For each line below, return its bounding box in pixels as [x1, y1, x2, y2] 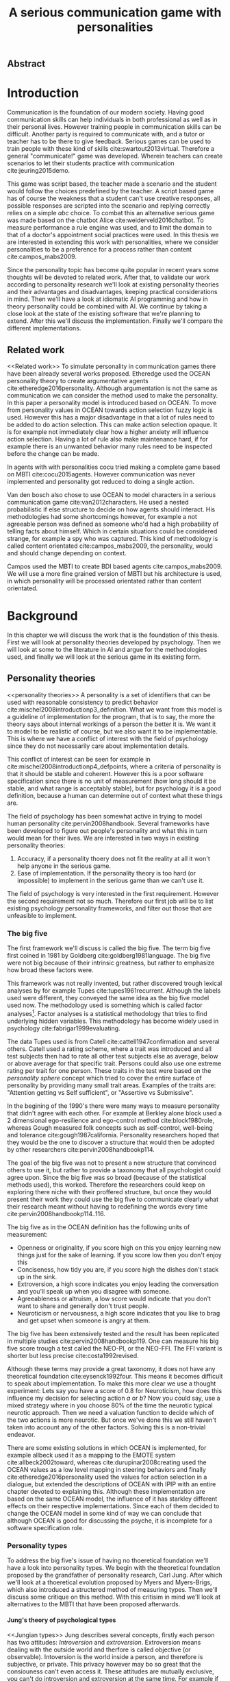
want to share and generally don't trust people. [16, 1301, 150, 1310]
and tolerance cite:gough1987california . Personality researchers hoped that [7, 1130, 220, 1139]
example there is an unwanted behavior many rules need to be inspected [7, 442, 213, 450]
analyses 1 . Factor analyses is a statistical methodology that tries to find [7, 1008, 207, 1017]
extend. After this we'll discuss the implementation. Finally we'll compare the [7, 317, 223, 325]
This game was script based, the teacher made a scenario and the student [7, 180, 217, 188]
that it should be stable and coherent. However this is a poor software [7, 769, 204, 777]
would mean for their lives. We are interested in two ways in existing [7, 834, 199, 842]
